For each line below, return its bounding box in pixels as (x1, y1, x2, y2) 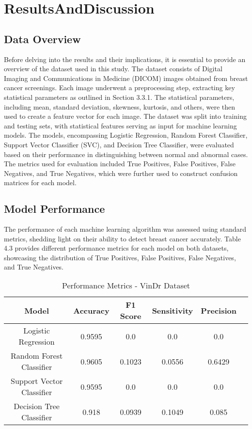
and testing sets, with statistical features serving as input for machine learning (4, 120, 237, 130)
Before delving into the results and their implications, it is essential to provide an (4, 54, 246, 64)
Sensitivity (152, 304, 193, 316)
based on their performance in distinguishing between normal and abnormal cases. (4, 149, 248, 159)
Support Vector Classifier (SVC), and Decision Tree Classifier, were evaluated (4, 139, 234, 149)
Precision (201, 304, 236, 316)
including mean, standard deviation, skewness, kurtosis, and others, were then (4, 101, 236, 111)
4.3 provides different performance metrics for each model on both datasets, (4, 243, 229, 253)
